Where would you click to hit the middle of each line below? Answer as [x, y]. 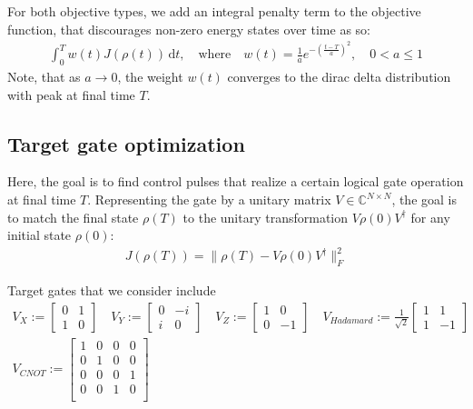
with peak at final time [71, 94]
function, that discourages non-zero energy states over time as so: [189, 29]
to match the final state [73, 217]
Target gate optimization [126, 143]
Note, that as [44, 77]
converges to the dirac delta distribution [339, 77]
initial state [39, 235]
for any [430, 217]
